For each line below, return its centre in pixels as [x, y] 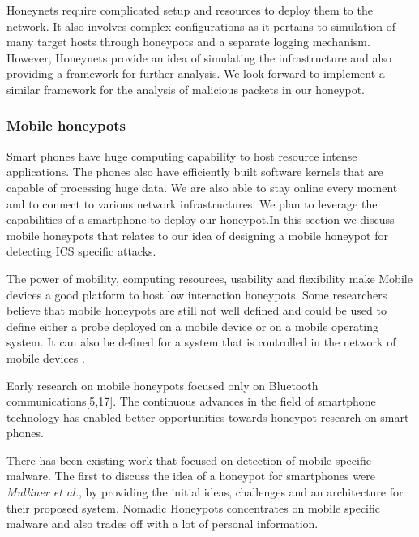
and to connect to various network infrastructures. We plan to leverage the [192, 203]
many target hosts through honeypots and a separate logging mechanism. [188, 42]
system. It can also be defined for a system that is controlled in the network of [201, 342]
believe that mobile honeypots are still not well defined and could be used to [197, 310]
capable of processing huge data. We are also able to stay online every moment [202, 187]
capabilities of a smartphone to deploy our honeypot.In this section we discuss [201, 219]
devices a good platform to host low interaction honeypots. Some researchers [197, 294]
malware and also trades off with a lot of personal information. [162, 524]
